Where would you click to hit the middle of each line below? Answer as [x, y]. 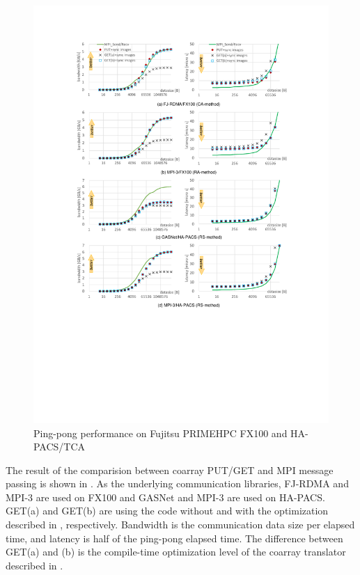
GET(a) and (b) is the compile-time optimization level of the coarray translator [176, 552]
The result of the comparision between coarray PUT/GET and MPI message [170, 470]
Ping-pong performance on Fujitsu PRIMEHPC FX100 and [161, 433]
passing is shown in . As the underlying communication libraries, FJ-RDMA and [177, 483]
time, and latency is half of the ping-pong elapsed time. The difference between [174, 538]
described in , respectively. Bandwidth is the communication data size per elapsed [180, 525]
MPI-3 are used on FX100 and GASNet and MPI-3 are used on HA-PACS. [165, 497]
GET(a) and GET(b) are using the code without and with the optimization [167, 511]
